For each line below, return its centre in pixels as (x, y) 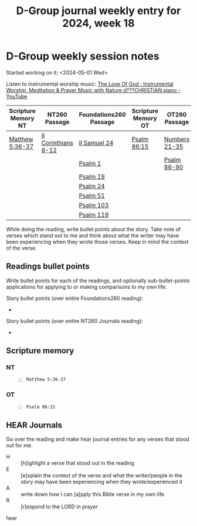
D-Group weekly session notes (83, 56)
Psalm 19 (92, 176)
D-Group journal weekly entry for (98, 11)
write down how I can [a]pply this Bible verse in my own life (93, 494)
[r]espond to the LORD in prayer (59, 507)
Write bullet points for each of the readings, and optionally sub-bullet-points (98, 281)
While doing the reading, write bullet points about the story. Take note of (94, 229)
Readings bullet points (48, 266)
